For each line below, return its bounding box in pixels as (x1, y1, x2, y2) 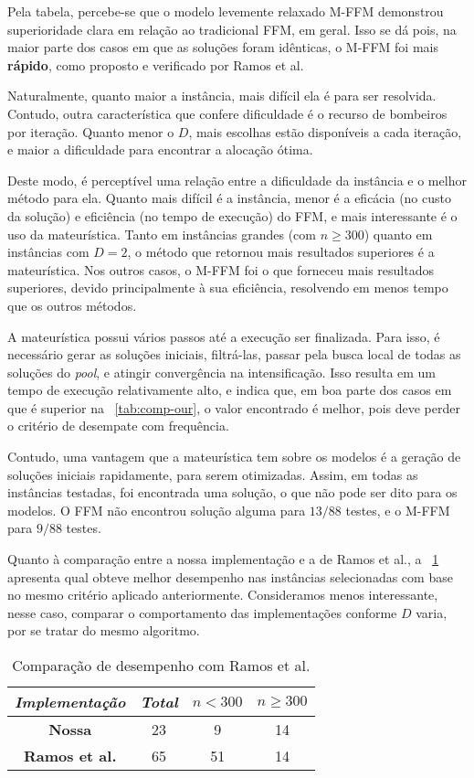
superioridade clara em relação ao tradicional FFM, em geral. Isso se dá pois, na (7, 19, 457, 38)
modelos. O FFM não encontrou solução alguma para (7, 500, 306, 519)
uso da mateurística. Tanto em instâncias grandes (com (7, 224, 316, 243)
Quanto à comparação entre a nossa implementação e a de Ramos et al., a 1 (7, 549, 439, 569)
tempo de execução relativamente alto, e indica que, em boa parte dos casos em (7, 380, 452, 400)
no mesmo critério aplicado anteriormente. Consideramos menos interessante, (7, 585, 438, 604)
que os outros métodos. (7, 295, 137, 314)
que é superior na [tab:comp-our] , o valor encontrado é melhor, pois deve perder (7, 398, 460, 417)
